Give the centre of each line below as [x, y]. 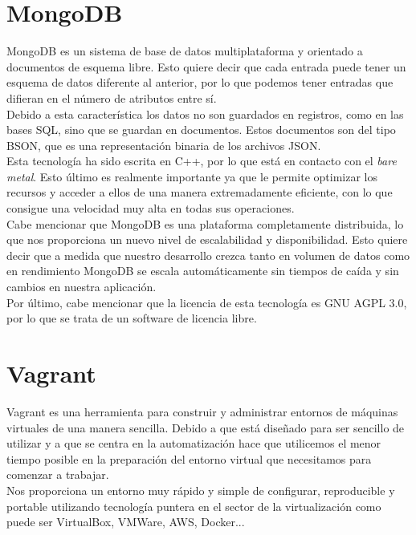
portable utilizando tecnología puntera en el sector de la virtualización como [194, 506]
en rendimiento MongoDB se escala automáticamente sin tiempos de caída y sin [203, 271]
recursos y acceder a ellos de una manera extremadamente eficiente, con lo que [200, 192]
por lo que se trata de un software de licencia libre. [132, 318]
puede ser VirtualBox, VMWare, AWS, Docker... [126, 522]
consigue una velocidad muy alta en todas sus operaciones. [151, 208]
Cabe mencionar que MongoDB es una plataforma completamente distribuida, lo [205, 223]
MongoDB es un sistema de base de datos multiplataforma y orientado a [185, 51]
